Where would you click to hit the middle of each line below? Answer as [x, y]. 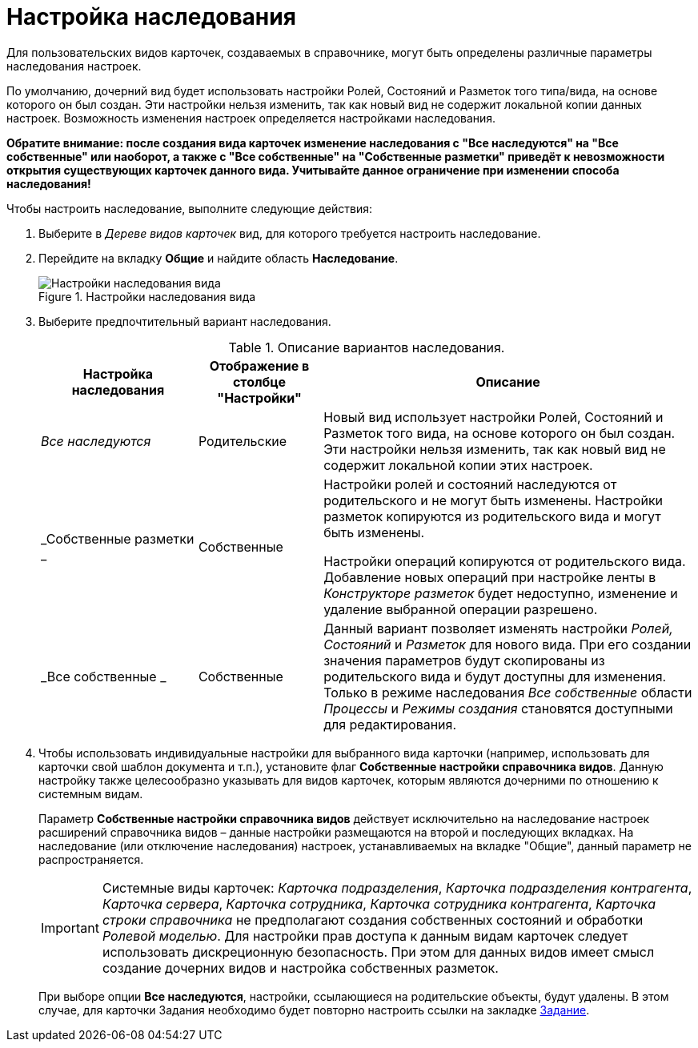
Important [70, 928]
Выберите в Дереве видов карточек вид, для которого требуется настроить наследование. [290, 233]
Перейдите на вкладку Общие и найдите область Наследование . [219, 258]
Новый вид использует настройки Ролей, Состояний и [493, 417]
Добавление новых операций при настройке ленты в [490, 577]
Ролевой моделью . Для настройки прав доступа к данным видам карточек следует [365, 936]
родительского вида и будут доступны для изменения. [495, 676]
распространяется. [91, 859]
